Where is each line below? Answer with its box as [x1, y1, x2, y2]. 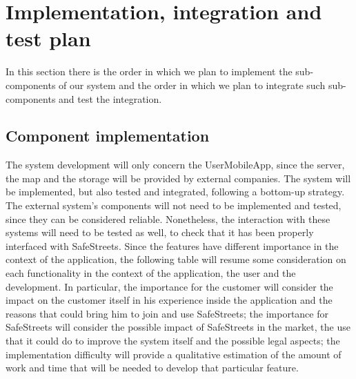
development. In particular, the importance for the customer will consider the [6, 279, 333, 293]
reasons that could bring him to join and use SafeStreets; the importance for [6, 306, 328, 320]
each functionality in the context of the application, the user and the [6, 266, 296, 280]
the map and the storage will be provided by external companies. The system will [6, 171, 351, 185]
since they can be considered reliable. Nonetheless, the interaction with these [6, 211, 330, 226]
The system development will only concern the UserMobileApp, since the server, [6, 157, 345, 172]
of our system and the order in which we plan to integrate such [59, 77, 326, 92]
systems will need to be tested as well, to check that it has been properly [6, 225, 314, 240]
